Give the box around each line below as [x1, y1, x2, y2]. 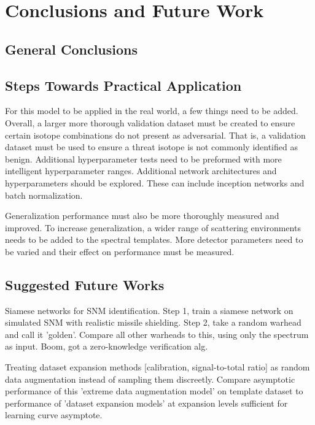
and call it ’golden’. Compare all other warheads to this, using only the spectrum [5, 327, 309, 340]
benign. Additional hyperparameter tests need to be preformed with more [5, 152, 282, 165]
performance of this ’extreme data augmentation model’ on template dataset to [5, 385, 303, 397]
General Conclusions [5, 39, 138, 58]
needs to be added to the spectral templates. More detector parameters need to [5, 233, 303, 246]
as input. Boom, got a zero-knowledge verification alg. [5, 340, 208, 353]
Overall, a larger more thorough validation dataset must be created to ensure [5, 116, 295, 129]
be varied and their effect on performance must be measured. [5, 245, 235, 258]
